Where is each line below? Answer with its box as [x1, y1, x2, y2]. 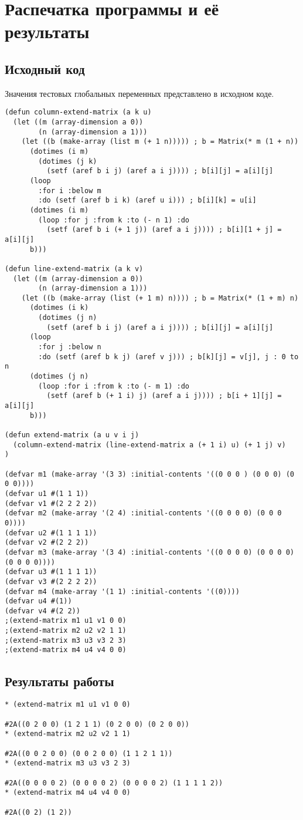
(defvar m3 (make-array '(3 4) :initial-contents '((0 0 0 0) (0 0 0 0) [5, 548, 294, 556]
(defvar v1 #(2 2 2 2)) [5, 499, 97, 508]
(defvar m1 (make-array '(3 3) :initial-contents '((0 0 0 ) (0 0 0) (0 [5, 470, 294, 478]
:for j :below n [38, 343, 101, 352]
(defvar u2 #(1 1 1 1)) [5, 528, 97, 537]
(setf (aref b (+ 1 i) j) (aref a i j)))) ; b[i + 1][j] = [46, 392, 282, 400]
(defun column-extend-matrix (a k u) [5, 108, 152, 117]
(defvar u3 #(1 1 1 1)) [5, 568, 97, 576]
